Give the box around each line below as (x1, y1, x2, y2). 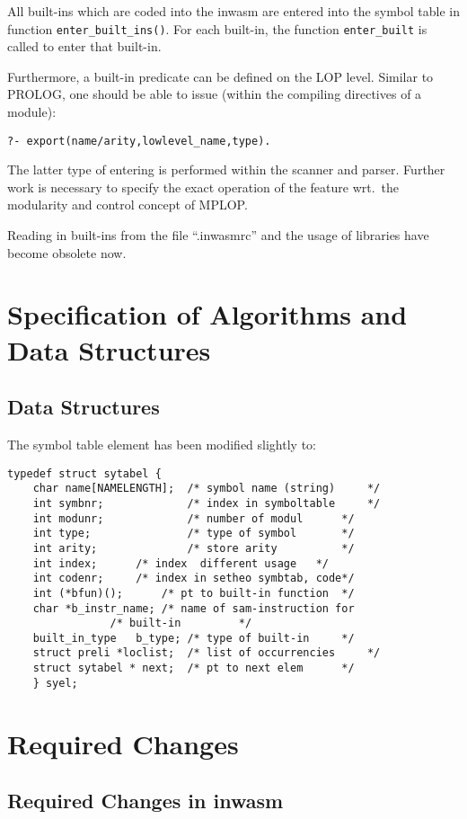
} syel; (32, 676, 78, 690)
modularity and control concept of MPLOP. (7, 195, 248, 214)
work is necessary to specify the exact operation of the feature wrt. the (7, 177, 400, 196)
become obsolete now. (7, 243, 127, 262)
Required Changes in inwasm (7, 787, 284, 815)
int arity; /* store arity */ (32, 541, 355, 555)
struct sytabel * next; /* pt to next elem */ (32, 662, 355, 675)
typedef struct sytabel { (7, 467, 162, 480)
